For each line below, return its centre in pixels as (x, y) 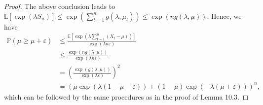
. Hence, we (224, 16)
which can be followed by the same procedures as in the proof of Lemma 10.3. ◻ (126, 96)
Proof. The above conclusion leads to (60, 6)
